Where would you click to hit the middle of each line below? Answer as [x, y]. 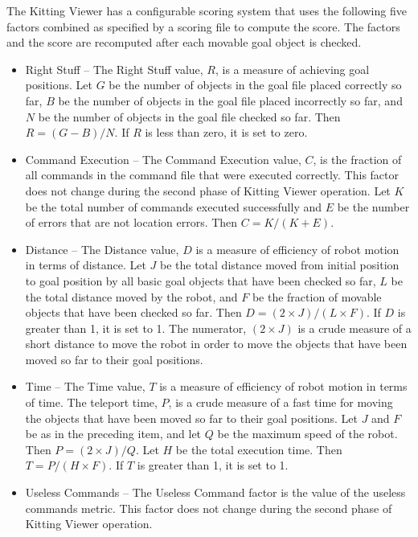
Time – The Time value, [85, 386]
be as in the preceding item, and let [113, 434]
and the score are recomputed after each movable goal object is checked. [184, 42]
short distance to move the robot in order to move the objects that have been [216, 344]
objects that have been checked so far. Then [133, 312]
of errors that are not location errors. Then [131, 222]
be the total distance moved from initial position [280, 265]
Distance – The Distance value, [102, 249]
